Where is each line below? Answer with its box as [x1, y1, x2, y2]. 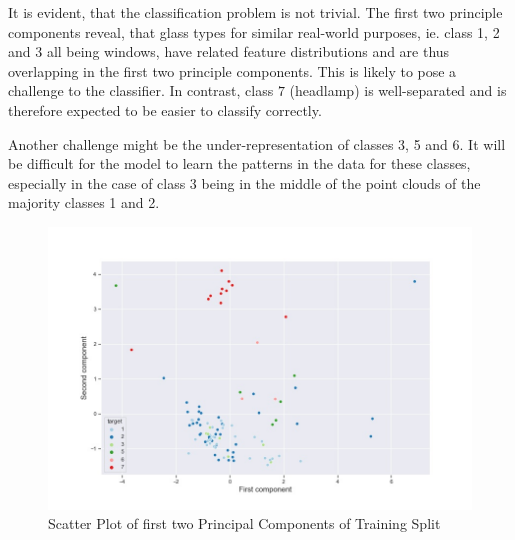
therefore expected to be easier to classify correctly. [8, 99, 322, 120]
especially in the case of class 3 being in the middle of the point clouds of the [8, 172, 481, 193]
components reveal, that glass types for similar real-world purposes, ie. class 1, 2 [8, 21, 500, 42]
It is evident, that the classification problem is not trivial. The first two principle [8, 2, 503, 22]
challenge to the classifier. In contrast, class [8, 80, 274, 101]
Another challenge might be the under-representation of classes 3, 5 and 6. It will [8, 133, 506, 154]
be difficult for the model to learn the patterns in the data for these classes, [8, 153, 471, 174]
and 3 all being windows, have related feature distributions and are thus [8, 41, 450, 62]
